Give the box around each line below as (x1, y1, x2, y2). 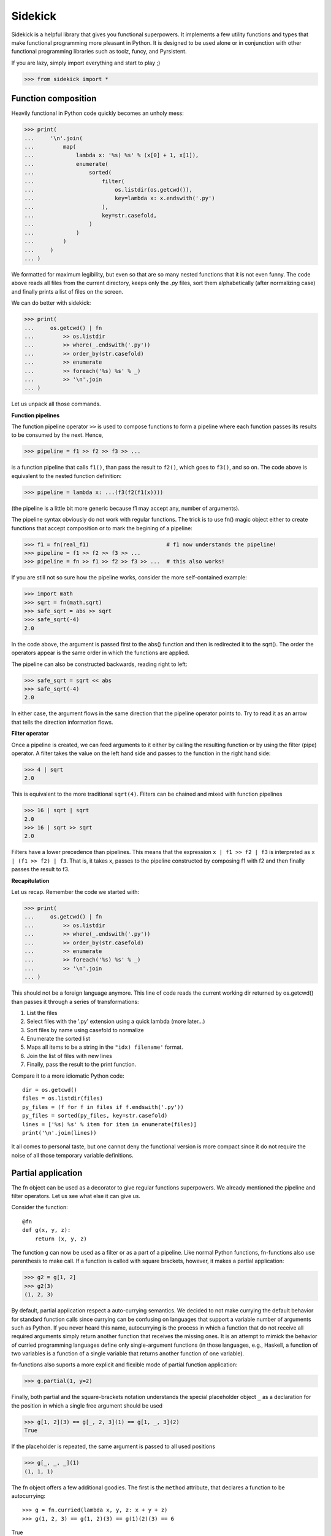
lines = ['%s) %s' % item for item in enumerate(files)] (22, 1121, 197, 1127)
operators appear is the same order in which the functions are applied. (11, 649, 189, 657)
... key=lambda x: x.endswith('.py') (24, 195, 215, 202)
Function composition (11, 93, 97, 104)
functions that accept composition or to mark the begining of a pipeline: (11, 524, 193, 531)
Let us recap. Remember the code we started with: (11, 888, 140, 896)
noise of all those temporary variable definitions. (11, 1151, 134, 1159)
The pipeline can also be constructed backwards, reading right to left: (11, 660, 188, 668)
